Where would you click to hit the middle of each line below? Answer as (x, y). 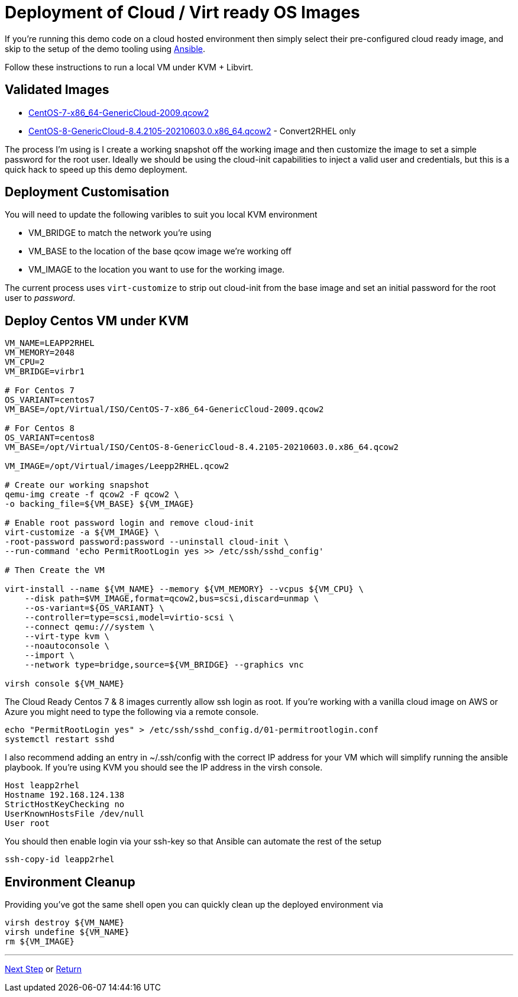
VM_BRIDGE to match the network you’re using (120, 233)
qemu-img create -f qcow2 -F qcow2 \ (92, 495)
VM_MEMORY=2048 (40, 353)
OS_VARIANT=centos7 (50, 400)
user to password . (40, 298)
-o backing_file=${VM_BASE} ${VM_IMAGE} (100, 504)
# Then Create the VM (55, 570)
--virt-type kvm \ (67, 637)
